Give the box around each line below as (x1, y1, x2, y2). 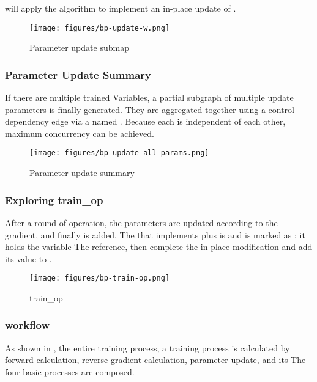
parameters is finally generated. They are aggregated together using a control (5, 103, 294, 116)
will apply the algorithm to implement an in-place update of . (5, 2, 236, 14)
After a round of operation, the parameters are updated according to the (5, 216, 278, 229)
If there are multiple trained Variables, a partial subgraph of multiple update (5, 91, 294, 104)
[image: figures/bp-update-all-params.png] (29, 149, 209, 158)
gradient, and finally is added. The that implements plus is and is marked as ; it (5, 228, 305, 241)
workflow (5, 317, 50, 332)
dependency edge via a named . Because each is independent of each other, (5, 115, 286, 128)
